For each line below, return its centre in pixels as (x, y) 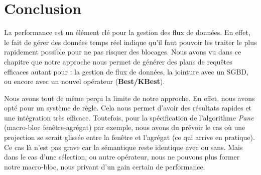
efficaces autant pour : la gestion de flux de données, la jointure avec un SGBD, (126, 71)
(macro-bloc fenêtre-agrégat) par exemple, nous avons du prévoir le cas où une (125, 127)
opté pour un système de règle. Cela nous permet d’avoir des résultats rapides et (128, 108)
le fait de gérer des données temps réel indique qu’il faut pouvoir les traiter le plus (130, 42)
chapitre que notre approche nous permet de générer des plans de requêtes (118, 61)
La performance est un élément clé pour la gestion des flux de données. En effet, (127, 32)
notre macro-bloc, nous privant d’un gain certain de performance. (105, 166)
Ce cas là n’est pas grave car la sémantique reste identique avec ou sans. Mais (123, 147)
